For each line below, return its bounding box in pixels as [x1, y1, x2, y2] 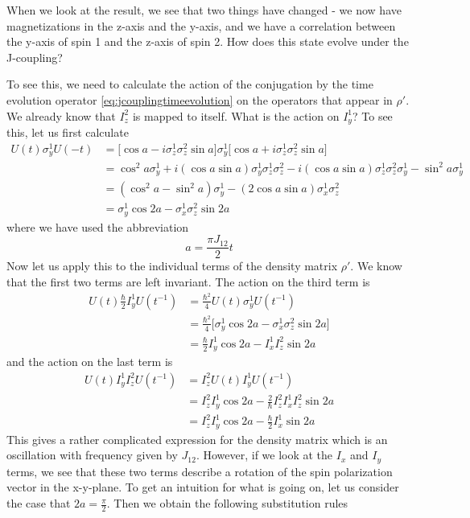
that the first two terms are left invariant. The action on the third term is [6, 273, 370, 290]
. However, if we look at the [196, 446, 333, 463]
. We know [350, 257, 402, 274]
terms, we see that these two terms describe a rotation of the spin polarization [6, 462, 393, 479]
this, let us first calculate [6, 124, 129, 141]
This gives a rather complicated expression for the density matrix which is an [6, 430, 388, 447]
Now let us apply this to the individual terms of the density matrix [6, 257, 338, 274]
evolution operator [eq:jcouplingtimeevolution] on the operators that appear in [6, 91, 393, 108]
